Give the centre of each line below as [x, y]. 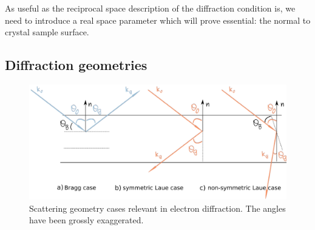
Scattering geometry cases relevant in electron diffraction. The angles [157, 208]
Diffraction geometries [76, 65]
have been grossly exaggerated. [86, 220]
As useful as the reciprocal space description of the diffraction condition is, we [150, 8]
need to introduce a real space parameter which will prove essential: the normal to [158, 20]
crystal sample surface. [47, 32]
